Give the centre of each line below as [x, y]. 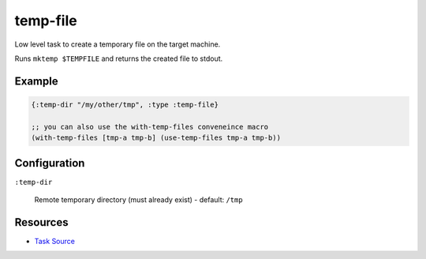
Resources [41, 222]
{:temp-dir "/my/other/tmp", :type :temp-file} [125, 104]
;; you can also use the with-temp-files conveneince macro [150, 127]
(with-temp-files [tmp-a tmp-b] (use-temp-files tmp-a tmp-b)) [156, 138]
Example [36, 81]
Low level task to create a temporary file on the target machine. [118, 44]
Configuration [50, 163]
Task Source [54, 241]
